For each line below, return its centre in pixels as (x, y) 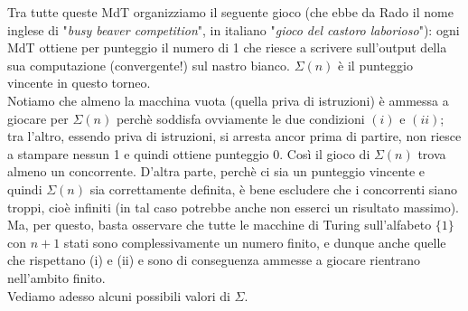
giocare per (38, 118)
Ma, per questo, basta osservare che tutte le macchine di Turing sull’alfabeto (220, 225)
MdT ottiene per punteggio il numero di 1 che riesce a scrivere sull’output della (227, 47)
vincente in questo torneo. (79, 83)
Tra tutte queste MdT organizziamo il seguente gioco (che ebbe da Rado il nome (230, 12)
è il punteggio (375, 65)
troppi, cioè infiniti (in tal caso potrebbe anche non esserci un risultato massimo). (233, 207)
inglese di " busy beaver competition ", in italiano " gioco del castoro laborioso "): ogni (234, 29)
